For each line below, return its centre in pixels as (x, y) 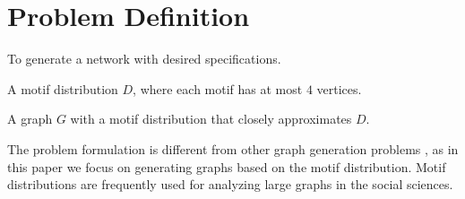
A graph (30, 119)
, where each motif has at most (218, 88)
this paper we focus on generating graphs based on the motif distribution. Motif (227, 166)
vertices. (339, 88)
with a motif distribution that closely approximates (211, 119)
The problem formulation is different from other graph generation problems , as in (233, 148)
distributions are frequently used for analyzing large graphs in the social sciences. (230, 184)
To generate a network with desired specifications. (144, 59)
